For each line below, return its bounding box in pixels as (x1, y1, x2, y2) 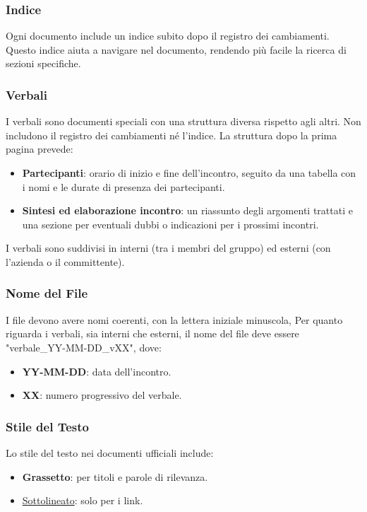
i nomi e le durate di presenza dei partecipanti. (22, 179, 225, 194)
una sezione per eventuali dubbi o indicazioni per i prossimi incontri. (22, 216, 319, 231)
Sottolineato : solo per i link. (22, 493, 143, 508)
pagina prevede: (6, 141, 73, 156)
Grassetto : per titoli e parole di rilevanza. (22, 469, 208, 484)
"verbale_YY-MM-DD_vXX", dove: (6, 339, 162, 354)
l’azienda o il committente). (6, 254, 125, 269)
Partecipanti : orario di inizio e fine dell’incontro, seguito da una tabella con (22, 165, 356, 180)
